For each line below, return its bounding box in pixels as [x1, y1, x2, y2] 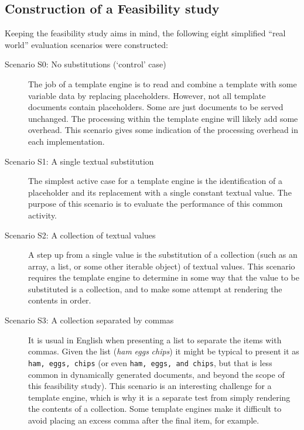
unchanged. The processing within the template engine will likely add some [28, 112, 298, 124]
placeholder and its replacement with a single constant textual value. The [28, 186, 292, 198]
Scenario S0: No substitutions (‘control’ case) [5, 58, 166, 70]
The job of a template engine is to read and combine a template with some [28, 77, 297, 90]
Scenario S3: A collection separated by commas [5, 314, 174, 326]
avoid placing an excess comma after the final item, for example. [28, 414, 259, 426]
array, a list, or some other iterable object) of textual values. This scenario [28, 260, 295, 272]
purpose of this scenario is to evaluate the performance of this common [28, 197, 283, 210]
